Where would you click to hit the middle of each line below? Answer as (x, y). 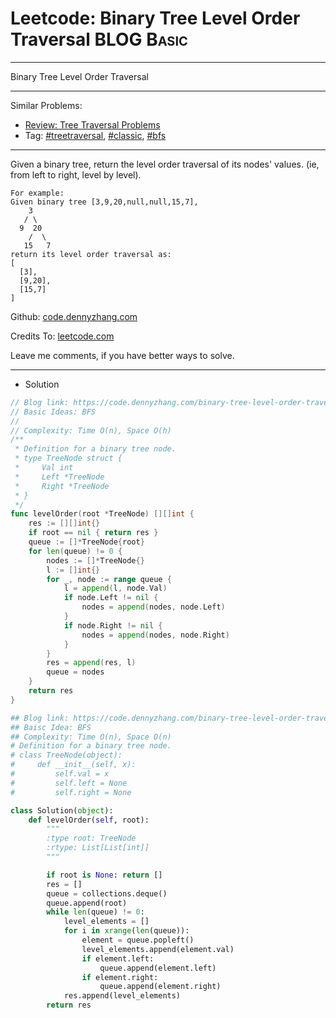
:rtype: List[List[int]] (98, 848)
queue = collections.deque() (107, 893)
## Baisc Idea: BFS (51, 727)
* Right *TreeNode (62, 486)
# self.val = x (60, 774)
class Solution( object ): (62, 810)
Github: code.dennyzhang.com (74, 316)
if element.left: (118, 958)
